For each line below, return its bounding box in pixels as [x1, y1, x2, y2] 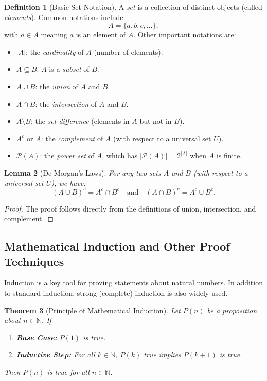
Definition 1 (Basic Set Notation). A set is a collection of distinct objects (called [4, 2, 262, 12]
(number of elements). [94, 46, 163, 57]
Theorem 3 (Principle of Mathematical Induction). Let [4, 304, 181, 315]
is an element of [76, 29, 126, 40]
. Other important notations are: [133, 29, 236, 40]
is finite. [216, 150, 242, 161]
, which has [102, 150, 138, 161]
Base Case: [16, 332, 57, 342]
